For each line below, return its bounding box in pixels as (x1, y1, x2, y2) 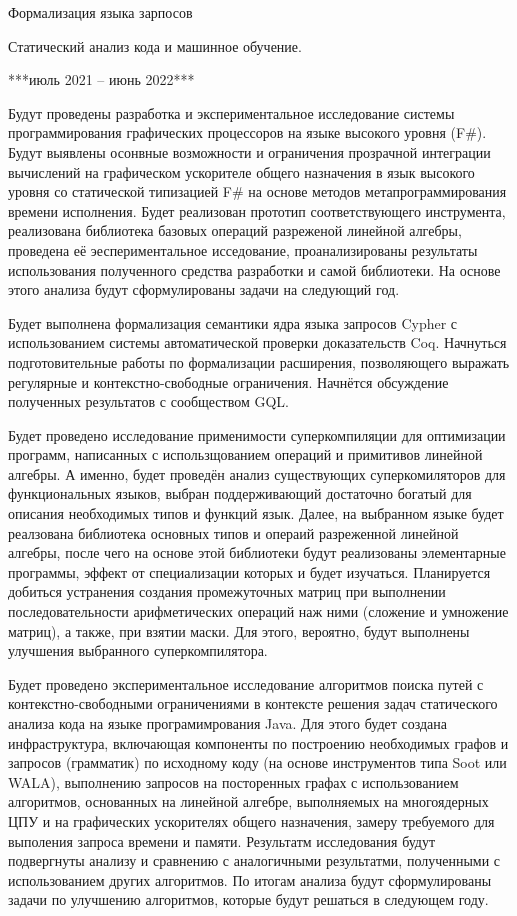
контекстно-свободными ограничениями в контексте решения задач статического (8, 693, 498, 714)
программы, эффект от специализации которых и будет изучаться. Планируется (8, 561, 491, 582)
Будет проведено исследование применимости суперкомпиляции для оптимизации (8, 424, 506, 445)
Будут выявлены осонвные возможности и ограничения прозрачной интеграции (8, 141, 491, 162)
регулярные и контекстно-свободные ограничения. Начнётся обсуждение (8, 371, 449, 392)
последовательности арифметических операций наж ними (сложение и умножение (8, 601, 509, 622)
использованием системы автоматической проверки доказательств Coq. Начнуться (8, 332, 507, 353)
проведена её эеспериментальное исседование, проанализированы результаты (8, 239, 478, 260)
